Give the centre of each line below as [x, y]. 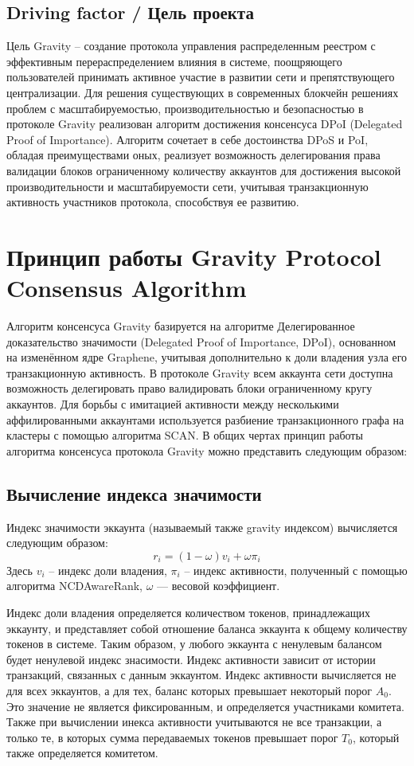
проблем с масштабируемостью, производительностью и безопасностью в [185, 108]
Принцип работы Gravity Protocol [194, 256]
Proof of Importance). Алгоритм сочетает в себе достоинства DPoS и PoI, [187, 139]
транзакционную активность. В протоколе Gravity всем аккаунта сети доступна [200, 372]
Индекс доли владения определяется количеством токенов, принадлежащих [189, 612]
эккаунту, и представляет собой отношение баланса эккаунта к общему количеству [207, 628]
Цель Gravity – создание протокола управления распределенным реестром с [191, 46]
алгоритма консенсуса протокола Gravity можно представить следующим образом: [207, 450]
